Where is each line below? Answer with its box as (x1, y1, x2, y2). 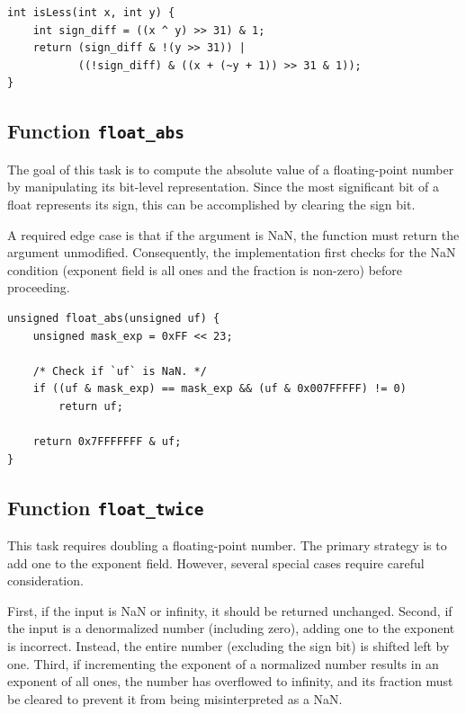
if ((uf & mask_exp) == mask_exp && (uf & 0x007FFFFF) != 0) (32, 382, 407, 396)
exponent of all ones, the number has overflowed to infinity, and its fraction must (7, 672, 453, 691)
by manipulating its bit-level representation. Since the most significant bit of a (7, 177, 439, 196)
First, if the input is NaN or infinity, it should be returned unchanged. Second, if (7, 601, 453, 620)
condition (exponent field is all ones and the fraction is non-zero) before (7, 260, 403, 279)
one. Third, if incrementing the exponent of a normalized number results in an (7, 654, 439, 673)
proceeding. (7, 278, 70, 297)
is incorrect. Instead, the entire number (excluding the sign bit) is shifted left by (7, 637, 450, 655)
